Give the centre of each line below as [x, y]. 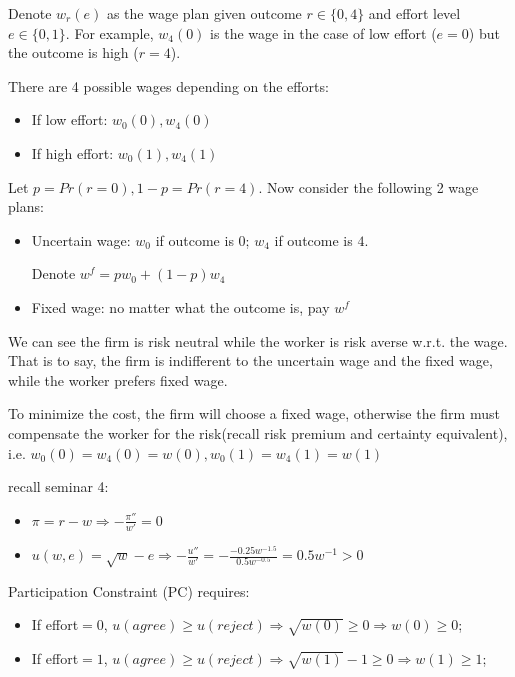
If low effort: [69, 119]
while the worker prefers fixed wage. [118, 379]
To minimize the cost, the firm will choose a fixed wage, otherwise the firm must [254, 413]
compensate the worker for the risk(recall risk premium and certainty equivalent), [258, 432]
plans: [26, 206]
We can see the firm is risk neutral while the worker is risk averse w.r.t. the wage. [258, 340]
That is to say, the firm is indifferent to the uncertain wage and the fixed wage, [250, 360]
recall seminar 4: [58, 486]
